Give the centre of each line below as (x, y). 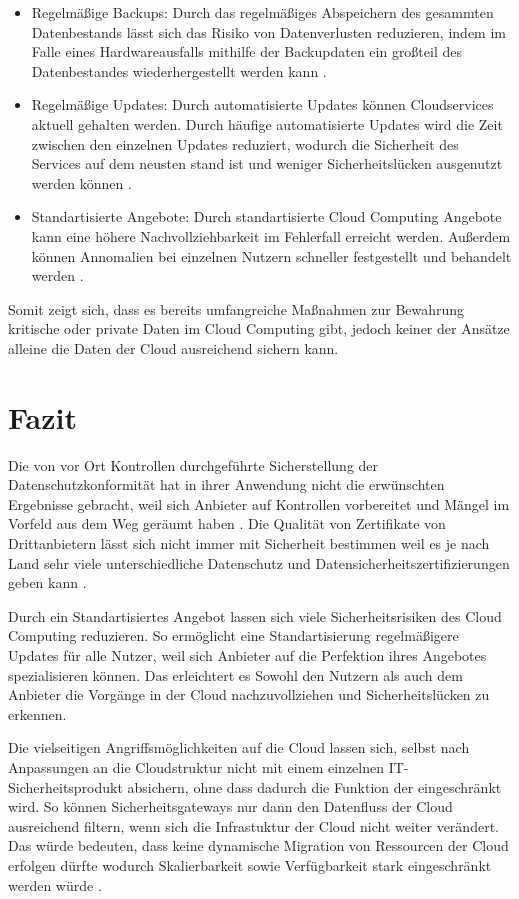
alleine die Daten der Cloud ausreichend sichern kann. (173, 347)
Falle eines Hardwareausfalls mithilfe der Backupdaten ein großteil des (246, 51)
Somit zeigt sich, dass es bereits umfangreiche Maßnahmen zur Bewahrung (236, 308)
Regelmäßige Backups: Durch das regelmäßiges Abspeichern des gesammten (262, 12)
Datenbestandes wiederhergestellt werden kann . (179, 70)
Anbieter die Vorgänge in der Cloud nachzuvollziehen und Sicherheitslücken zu (249, 694)
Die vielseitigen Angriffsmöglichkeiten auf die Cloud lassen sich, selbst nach (239, 747)
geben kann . (47, 582)
